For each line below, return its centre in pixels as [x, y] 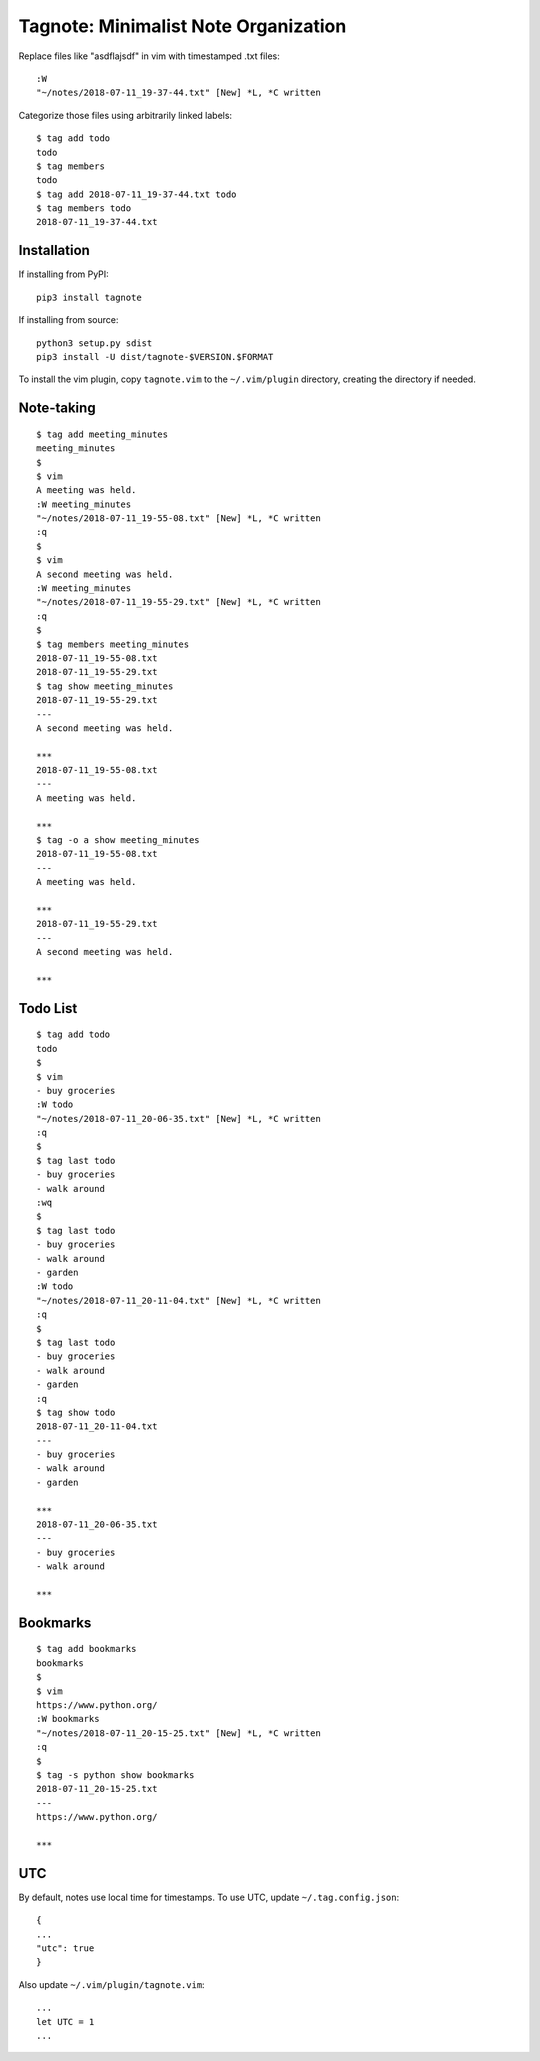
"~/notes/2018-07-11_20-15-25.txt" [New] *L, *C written [179, 1733]
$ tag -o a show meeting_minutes [118, 840]
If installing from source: [68, 320]
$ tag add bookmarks [86, 1649]
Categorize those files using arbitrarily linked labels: [125, 115]
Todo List [48, 1008]
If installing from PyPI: [63, 274]
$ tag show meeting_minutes [105, 686]
